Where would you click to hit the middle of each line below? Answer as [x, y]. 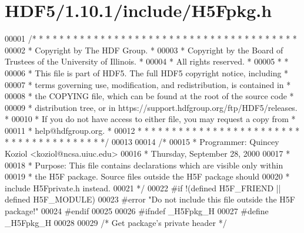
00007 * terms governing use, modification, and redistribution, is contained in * [148, 84]
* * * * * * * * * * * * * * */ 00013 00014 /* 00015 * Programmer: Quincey [142, 142]
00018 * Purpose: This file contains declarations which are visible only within [144, 165]
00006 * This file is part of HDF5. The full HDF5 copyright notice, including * [147, 72]
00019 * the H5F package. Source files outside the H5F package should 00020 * [147, 176]
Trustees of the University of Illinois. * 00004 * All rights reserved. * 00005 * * [147, 61]
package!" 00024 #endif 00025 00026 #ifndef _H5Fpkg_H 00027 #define [137, 211]
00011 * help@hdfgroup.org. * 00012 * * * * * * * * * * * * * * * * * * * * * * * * [152, 130]
